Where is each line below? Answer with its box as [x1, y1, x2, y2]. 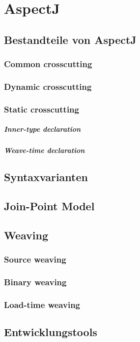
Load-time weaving [4, 298, 81, 310]
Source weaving [4, 253, 66, 266]
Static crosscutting [4, 103, 79, 115]
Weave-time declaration [4, 145, 85, 155]
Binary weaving [4, 275, 67, 288]
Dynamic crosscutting [4, 80, 92, 92]
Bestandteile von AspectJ [4, 32, 137, 47]
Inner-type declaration [4, 124, 81, 134]
